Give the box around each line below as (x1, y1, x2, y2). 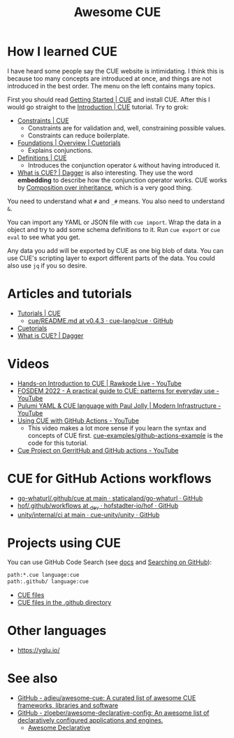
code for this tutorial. (27, 439, 89, 447)
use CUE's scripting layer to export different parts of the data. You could (7, 254, 215, 262)
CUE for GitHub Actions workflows (7, 471, 212, 486)
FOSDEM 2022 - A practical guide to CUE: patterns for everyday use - (17, 386, 220, 395)
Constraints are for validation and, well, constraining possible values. (27, 123, 226, 132)
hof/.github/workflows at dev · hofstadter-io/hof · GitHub (17, 501, 179, 512)
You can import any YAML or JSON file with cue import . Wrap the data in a (7, 218, 221, 226)
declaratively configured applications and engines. (17, 716, 163, 725)
